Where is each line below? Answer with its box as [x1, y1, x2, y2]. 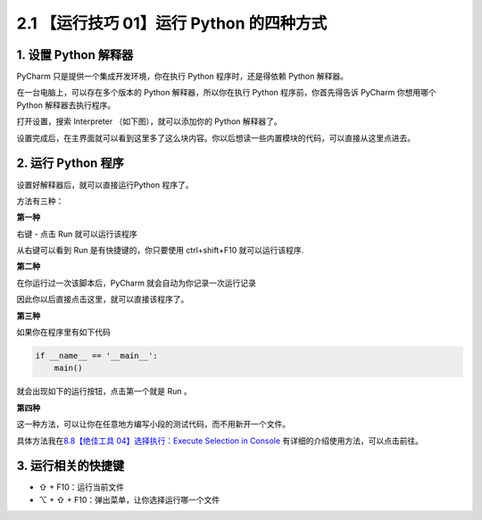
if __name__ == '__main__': [35, 351, 158, 361]
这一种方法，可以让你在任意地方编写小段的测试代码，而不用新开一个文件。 [16, 419, 290, 430]
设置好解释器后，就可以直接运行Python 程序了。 [16, 179, 194, 190]
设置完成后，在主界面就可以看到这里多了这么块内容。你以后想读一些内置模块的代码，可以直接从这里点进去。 [16, 132, 415, 143]
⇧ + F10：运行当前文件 [38, 482, 125, 492]
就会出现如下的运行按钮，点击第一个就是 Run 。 [16, 386, 192, 397]
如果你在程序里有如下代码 [16, 326, 111, 338]
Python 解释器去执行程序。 [16, 99, 116, 111]
